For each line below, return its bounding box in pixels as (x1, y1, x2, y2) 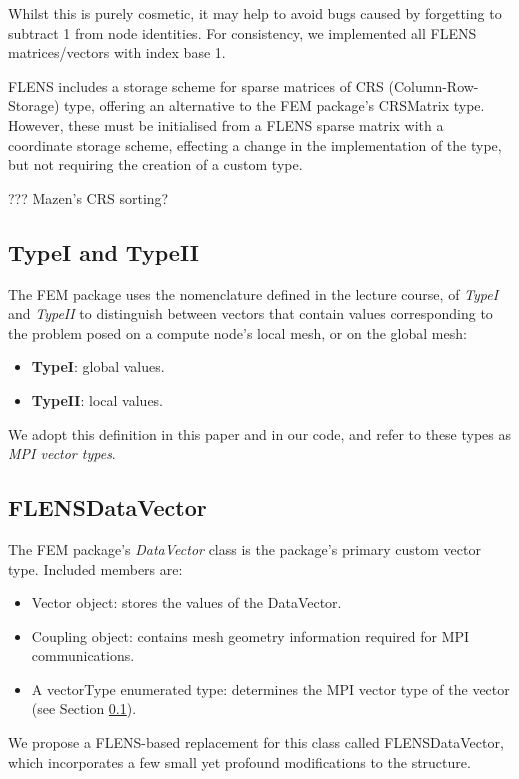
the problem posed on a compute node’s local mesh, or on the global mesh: (8, 322, 467, 343)
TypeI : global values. (31, 356, 165, 377)
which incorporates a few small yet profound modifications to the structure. (8, 751, 471, 772)
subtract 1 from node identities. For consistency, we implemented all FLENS (8, 22, 477, 43)
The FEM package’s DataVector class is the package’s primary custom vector (8, 538, 481, 559)
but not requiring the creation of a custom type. (8, 154, 303, 175)
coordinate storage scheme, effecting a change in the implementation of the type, (8, 134, 502, 155)
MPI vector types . (8, 443, 116, 464)
